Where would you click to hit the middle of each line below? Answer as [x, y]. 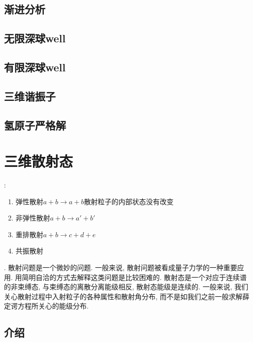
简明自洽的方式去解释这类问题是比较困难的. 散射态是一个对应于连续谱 [134, 277]
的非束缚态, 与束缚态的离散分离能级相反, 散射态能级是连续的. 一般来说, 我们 [126, 287]
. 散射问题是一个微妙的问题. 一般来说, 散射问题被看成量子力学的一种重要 [121, 267]
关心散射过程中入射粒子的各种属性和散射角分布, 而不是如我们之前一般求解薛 [127, 296]
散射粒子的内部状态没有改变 [129, 201]
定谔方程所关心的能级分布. [46, 306]
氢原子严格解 [35, 125]
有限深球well [35, 67]
